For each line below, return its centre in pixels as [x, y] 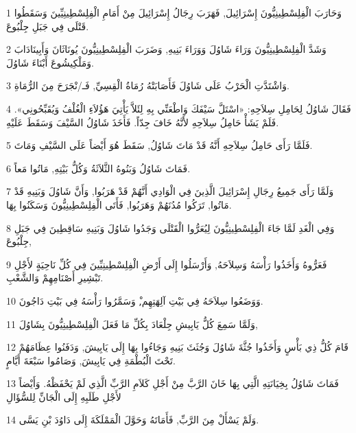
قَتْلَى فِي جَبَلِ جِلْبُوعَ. [48, 26]
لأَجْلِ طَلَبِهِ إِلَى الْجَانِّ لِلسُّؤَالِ [64, 396]
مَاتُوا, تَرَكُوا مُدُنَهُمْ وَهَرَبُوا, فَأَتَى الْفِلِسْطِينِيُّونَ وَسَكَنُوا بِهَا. [119, 204]
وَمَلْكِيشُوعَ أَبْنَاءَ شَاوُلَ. [50, 62]
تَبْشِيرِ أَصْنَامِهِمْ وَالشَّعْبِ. [55, 278]
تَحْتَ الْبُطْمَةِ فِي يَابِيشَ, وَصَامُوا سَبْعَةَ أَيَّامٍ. [91, 360]
